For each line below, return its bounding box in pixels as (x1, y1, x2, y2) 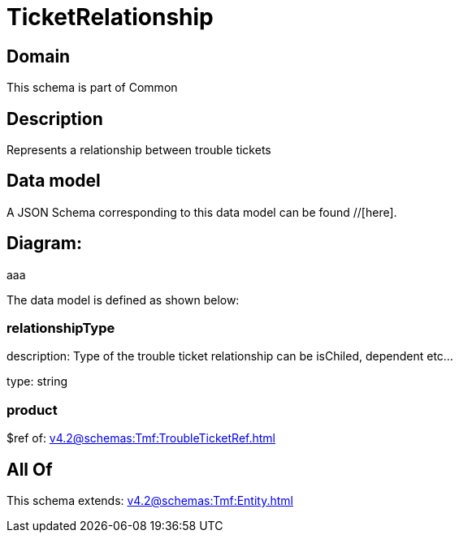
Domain (6, 45, 71, 67)
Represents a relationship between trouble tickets (6, 143, 271, 157)
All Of (6, 459, 53, 480)
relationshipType (6, 320, 115, 337)
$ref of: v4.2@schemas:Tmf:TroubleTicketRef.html (6, 431, 275, 446)
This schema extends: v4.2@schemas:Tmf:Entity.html (6, 494, 293, 508)
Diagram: (6, 233, 82, 254)
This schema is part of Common (6, 80, 178, 95)
